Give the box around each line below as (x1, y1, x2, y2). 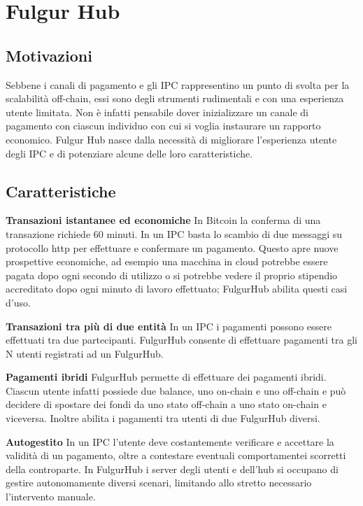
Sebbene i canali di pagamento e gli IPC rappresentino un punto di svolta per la (6, 77, 350, 92)
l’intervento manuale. (6, 489, 96, 504)
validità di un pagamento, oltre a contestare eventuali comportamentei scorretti (6, 448, 346, 463)
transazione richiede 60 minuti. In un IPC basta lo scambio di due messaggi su (6, 226, 342, 241)
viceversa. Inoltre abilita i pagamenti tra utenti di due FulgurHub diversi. (6, 411, 320, 426)
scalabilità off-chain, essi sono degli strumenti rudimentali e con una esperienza (6, 91, 344, 106)
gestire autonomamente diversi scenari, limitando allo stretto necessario (6, 475, 312, 490)
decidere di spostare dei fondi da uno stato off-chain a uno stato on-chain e (6, 397, 327, 412)
